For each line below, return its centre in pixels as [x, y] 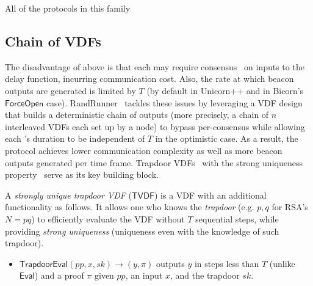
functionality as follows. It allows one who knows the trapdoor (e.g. [130, 207]
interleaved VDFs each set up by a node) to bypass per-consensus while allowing [155, 126]
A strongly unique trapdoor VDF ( [69, 195]
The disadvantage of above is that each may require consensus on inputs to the [155, 66]
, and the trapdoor [205, 275]
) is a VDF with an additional [210, 195]
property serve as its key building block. [82, 174]
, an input [144, 275]
